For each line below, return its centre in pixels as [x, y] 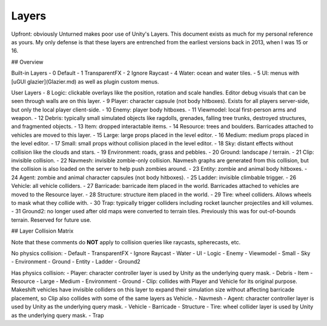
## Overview [27, 62]
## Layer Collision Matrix [42, 231]
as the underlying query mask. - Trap [58, 315]
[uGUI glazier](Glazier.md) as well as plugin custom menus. [85, 81]
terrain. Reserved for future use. [51, 220]
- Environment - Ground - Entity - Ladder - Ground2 [76, 262]
